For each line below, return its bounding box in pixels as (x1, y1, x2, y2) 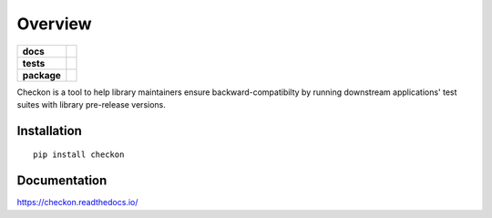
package (22, 68, 61, 81)
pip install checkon (33, 150, 125, 160)
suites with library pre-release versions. (16, 99, 166, 109)
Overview (16, 14, 92, 34)
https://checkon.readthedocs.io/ (16, 197, 138, 208)
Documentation (16, 173, 108, 189)
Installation (16, 123, 82, 139)
